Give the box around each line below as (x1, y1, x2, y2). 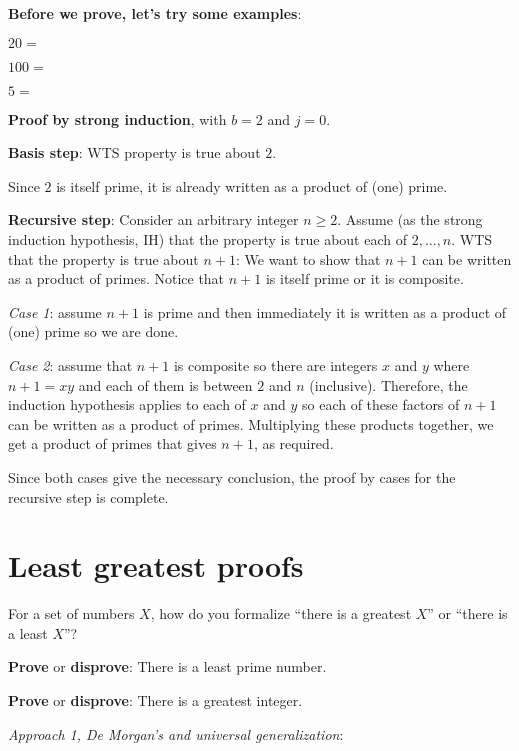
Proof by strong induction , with (8, 108, 227, 129)
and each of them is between (78, 374, 253, 395)
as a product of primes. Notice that (8, 268, 225, 289)
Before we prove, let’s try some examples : (8, 3, 302, 23)
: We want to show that (235, 248, 381, 269)
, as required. (253, 433, 334, 454)
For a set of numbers (8, 603, 135, 624)
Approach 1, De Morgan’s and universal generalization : (8, 723, 344, 744)
